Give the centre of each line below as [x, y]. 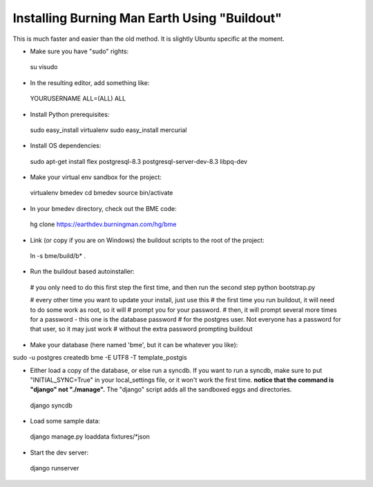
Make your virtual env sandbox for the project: [96, 177]
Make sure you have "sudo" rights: [79, 51]
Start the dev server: [59, 452]
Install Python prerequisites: [70, 114]
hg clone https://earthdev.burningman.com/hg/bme [103, 224]
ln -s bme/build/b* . [58, 256]
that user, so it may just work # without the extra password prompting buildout [141, 329]
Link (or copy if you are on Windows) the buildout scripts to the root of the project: [147, 240]
